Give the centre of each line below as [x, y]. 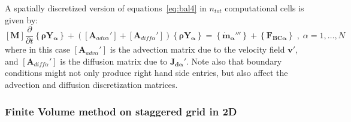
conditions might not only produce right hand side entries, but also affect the [146, 73]
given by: [22, 19]
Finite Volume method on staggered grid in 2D [121, 111]
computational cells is [264, 8]
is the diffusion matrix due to [114, 61]
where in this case [38, 49]
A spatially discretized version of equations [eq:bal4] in [106, 8]
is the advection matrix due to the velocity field [197, 49]
